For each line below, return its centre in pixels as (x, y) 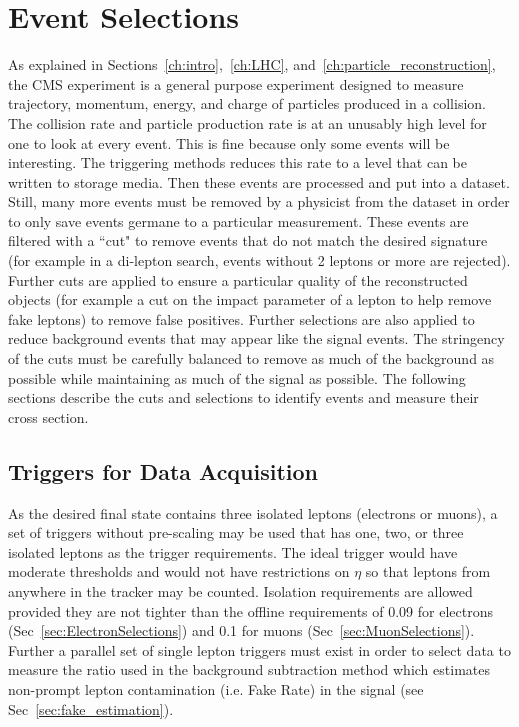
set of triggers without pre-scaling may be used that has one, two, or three (236, 532)
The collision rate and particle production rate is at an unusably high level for (247, 122)
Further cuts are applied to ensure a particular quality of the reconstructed (238, 279)
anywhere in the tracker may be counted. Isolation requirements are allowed (240, 590)
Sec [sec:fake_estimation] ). (91, 708)
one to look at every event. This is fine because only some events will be (229, 142)
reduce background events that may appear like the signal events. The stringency (256, 338)
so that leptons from (428, 571)
